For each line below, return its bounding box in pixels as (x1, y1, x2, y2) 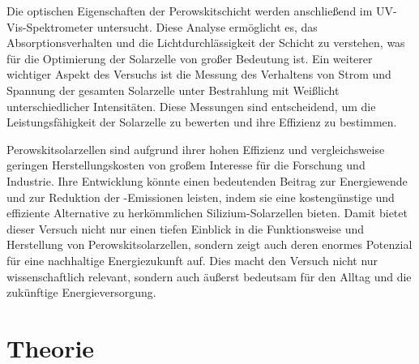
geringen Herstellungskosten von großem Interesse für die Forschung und (6, 156, 366, 173)
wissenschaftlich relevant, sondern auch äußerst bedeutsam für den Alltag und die (6, 268, 412, 285)
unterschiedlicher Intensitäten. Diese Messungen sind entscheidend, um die (6, 97, 376, 114)
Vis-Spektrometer (6, 18, 94, 35)
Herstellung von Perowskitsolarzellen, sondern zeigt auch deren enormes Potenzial (6, 236, 413, 253)
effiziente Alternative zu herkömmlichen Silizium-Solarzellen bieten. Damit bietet (6, 204, 408, 221)
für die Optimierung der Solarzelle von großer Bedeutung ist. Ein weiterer (6, 49, 373, 66)
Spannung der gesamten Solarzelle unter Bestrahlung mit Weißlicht (6, 81, 340, 98)
